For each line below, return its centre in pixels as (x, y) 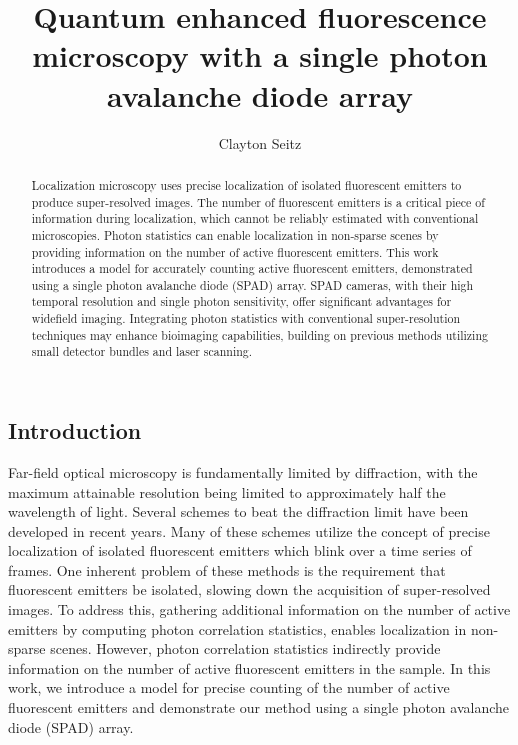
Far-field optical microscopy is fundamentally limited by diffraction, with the (243, 471)
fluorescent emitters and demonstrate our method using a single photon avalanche (259, 707)
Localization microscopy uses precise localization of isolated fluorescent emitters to (246, 184)
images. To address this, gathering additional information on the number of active (259, 609)
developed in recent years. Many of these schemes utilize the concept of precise (249, 530)
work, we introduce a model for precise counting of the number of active (229, 687)
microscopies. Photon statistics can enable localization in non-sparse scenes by (235, 234)
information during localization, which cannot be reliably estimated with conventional (255, 218)
